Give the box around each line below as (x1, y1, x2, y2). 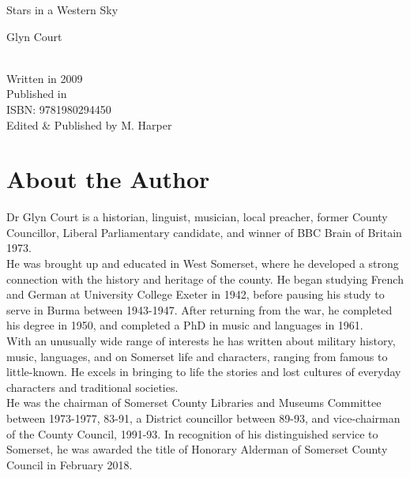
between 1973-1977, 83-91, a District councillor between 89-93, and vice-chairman (6, 410, 401, 426)
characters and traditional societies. (6, 378, 179, 395)
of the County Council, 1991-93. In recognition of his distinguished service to (6, 425, 378, 442)
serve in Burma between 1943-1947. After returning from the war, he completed (6, 301, 393, 318)
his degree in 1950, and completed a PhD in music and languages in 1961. (6, 317, 363, 333)
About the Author (6, 163, 210, 195)
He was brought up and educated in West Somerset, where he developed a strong (6, 255, 399, 272)
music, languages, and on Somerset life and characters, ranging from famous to (6, 348, 388, 364)
